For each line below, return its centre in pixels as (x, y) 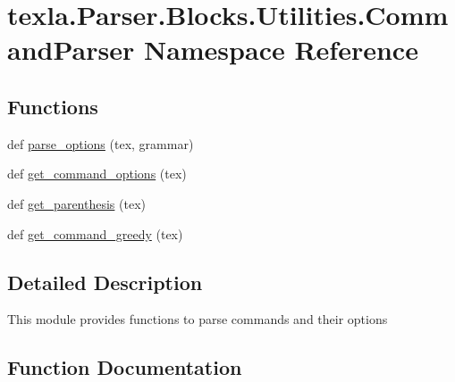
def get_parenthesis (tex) (76, 203)
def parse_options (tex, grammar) (101, 143)
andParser (71, 50)
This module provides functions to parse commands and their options (198, 319)
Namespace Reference (281, 50)
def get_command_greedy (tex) (95, 233)
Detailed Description (105, 282)
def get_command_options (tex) (97, 174)
